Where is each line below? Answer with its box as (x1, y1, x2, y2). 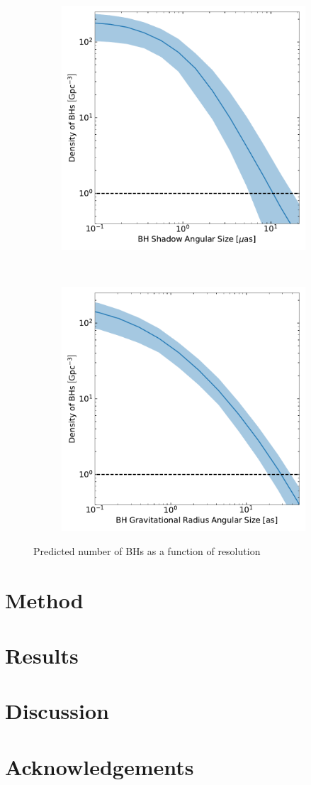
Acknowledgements (5, 752, 194, 781)
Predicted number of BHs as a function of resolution (33, 543, 261, 558)
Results (5, 640, 79, 669)
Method (5, 585, 84, 614)
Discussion (5, 696, 109, 725)
